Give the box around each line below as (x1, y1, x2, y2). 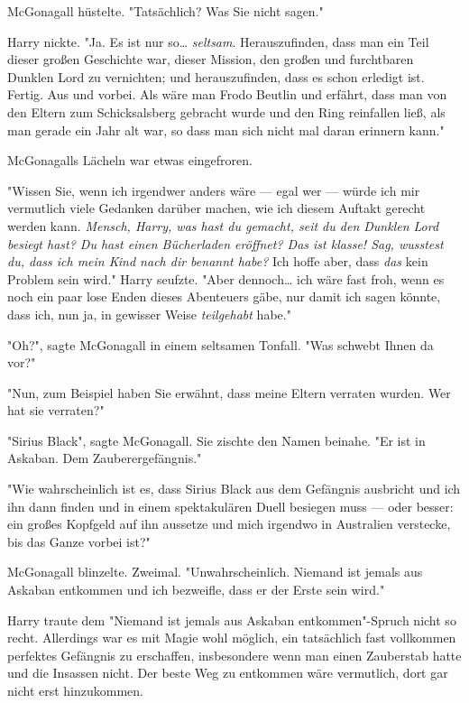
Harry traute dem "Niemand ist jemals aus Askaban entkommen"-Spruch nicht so (7, 610, 456, 629)
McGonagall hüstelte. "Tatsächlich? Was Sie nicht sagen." (7, 2, 324, 20)
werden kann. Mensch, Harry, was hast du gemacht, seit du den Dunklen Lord (7, 216, 439, 235)
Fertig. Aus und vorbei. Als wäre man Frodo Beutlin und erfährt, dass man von (7, 85, 447, 104)
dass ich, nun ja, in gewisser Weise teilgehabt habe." (7, 304, 291, 323)
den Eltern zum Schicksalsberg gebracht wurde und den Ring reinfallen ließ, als (7, 102, 446, 121)
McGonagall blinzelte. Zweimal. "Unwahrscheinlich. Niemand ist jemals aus (7, 562, 423, 581)
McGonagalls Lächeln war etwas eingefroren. (7, 151, 253, 170)
